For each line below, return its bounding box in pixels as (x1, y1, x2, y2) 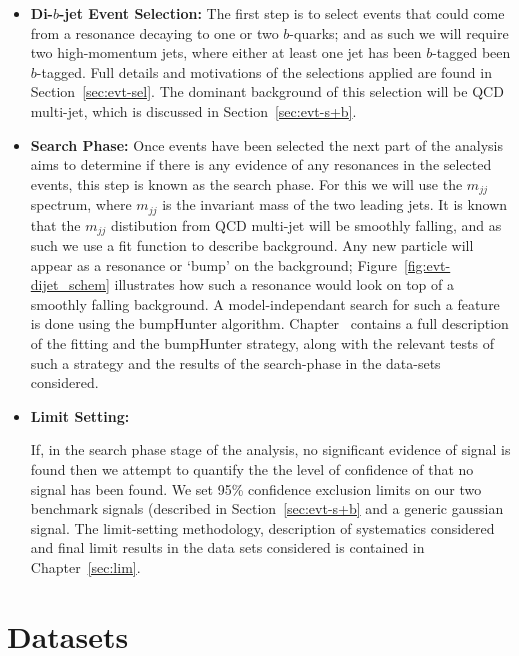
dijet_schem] (30, 274, 110, 295)
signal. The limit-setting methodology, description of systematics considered (30, 517, 495, 538)
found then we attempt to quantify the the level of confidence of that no (30, 459, 474, 480)
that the (30, 214, 81, 235)
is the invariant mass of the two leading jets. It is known (162, 194, 508, 215)
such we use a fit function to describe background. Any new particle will (30, 235, 474, 256)
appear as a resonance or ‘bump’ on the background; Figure (30, 254, 397, 275)
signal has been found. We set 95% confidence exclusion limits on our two (30, 478, 482, 499)
